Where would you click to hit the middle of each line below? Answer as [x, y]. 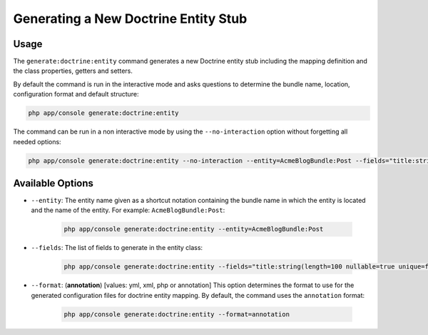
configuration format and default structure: [76, 94]
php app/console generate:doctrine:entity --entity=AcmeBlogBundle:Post [194, 229]
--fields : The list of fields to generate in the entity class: [117, 248]
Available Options [53, 183]
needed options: [37, 141]
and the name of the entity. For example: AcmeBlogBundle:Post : [128, 210]
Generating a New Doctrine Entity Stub [130, 19]
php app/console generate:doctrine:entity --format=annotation [177, 314]
